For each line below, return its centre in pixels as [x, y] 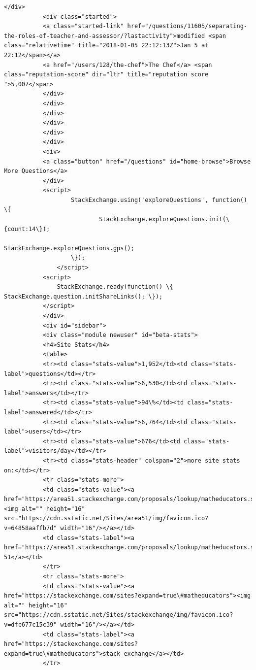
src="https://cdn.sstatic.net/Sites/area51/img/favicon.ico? [106, 519]
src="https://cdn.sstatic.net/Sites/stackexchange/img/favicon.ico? [119, 615]
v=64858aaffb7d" [31, 528]
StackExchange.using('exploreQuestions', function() [159, 200]
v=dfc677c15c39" [31, 625]
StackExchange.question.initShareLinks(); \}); [83, 296]
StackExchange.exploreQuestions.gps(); [69, 248]
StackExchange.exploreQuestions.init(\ [164, 219]
